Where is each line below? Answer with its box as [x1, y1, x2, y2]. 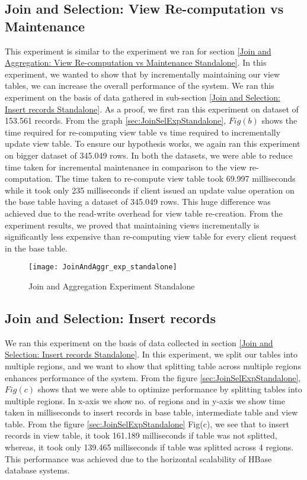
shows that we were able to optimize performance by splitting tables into [37, 383, 302, 395]
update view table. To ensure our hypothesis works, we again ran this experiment [5, 137, 300, 150]
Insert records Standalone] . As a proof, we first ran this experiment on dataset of [5, 102, 299, 115]
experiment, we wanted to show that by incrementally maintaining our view [5, 67, 280, 80]
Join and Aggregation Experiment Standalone [28, 279, 195, 292]
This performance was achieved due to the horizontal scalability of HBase [5, 452, 272, 465]
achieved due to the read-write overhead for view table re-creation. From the [5, 207, 283, 219]
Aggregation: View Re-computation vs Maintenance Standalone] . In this [5, 56, 267, 69]
